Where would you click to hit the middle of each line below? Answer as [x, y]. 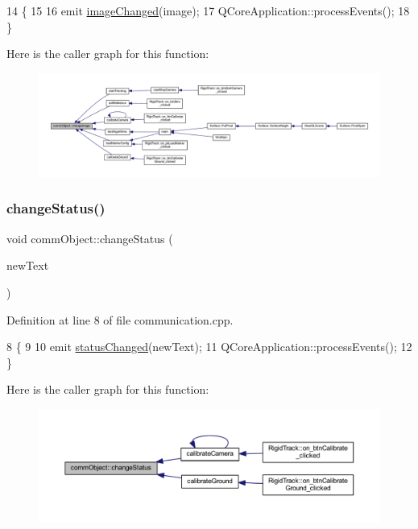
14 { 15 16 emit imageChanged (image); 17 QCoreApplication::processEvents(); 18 [208, 10]
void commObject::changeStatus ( [90, 238]
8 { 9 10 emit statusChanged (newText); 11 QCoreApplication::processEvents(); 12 [209, 347]
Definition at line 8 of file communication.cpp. [120, 319]
